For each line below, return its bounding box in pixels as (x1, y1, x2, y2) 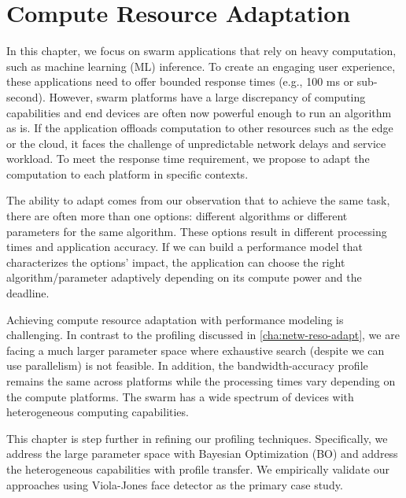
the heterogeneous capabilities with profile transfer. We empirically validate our (6, 460, 389, 477)
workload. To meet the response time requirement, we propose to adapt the (6, 150, 370, 167)
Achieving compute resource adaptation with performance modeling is (6, 311, 344, 327)
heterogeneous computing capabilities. (6, 404, 189, 420)
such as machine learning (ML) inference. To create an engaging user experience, (6, 57, 396, 74)
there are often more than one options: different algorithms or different (6, 208, 348, 224)
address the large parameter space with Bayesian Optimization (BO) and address (6, 445, 398, 462)
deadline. (6, 285, 50, 301)
